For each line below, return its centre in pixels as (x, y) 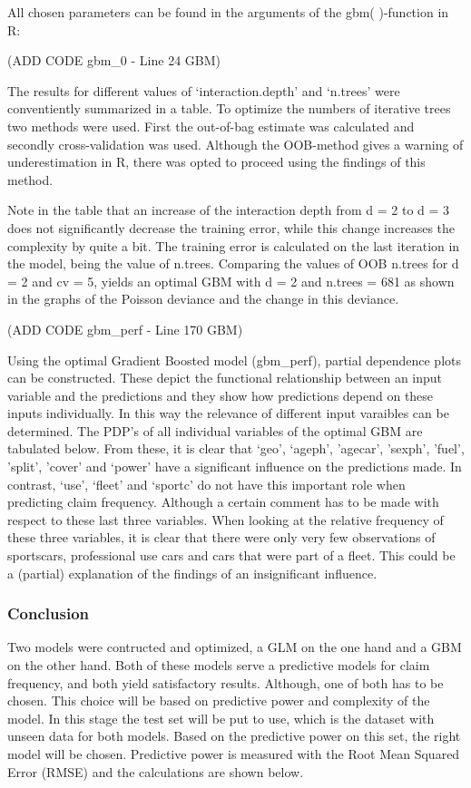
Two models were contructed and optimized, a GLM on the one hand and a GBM (235, 647)
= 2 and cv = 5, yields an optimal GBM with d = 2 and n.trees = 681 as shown (231, 281)
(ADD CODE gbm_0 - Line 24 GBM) (114, 60)
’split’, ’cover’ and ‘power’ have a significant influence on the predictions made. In (235, 467)
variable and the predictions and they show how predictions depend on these (221, 395)
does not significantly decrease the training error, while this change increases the (231, 227)
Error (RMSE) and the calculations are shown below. (156, 771)
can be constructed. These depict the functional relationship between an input (225, 378)
